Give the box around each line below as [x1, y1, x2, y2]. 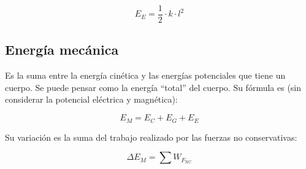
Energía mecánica [5, 40, 119, 59]
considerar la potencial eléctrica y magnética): [5, 93, 178, 106]
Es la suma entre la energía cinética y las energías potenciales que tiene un [5, 69, 286, 82]
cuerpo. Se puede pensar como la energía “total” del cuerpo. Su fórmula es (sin [5, 81, 302, 93]
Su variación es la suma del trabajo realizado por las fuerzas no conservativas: [5, 130, 297, 143]
